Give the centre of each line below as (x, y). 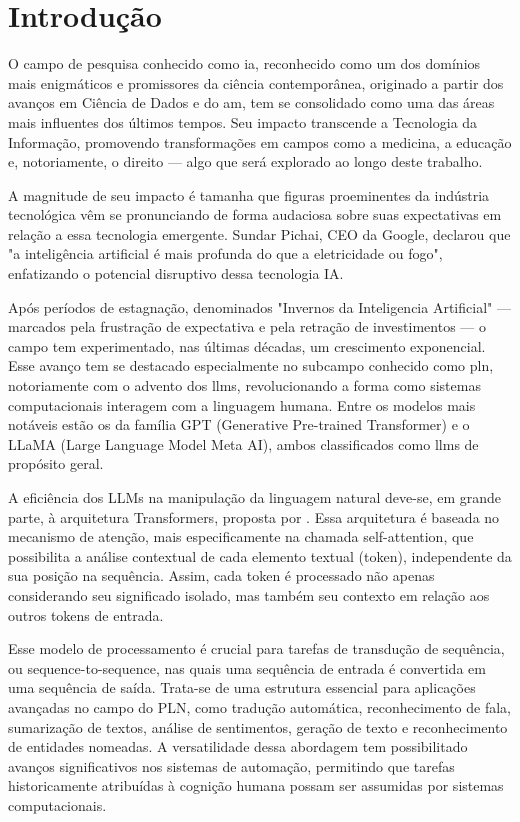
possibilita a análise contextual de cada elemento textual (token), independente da (260, 555)
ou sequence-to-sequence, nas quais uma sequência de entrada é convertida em (247, 667)
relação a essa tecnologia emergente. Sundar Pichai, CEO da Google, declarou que (259, 233)
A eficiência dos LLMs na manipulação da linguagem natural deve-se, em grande (255, 497)
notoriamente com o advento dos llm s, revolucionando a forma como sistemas (244, 385)
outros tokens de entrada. (86, 614)
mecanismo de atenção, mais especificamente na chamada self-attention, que (241, 536)
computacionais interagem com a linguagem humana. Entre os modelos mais (242, 404)
